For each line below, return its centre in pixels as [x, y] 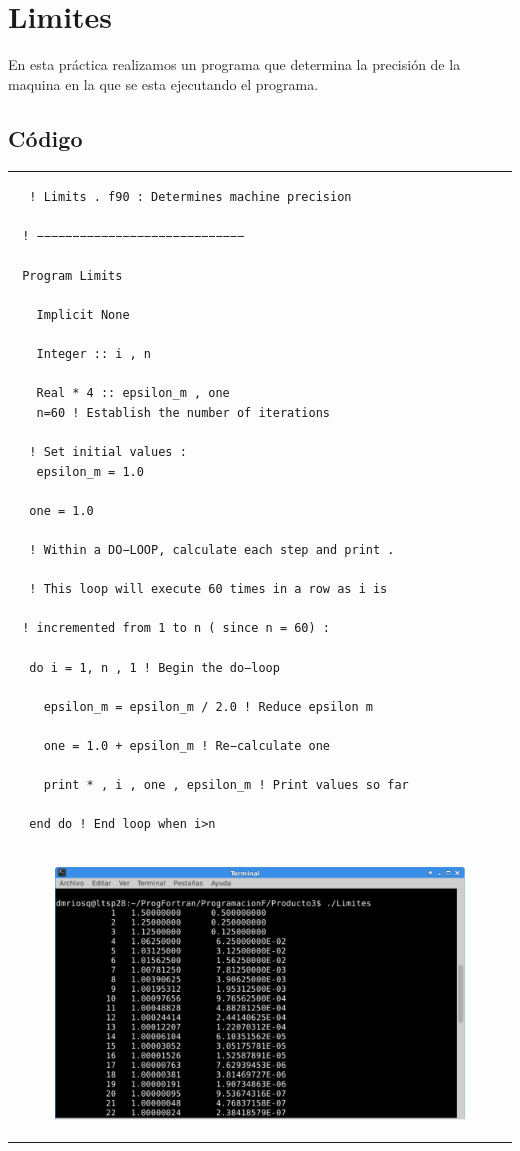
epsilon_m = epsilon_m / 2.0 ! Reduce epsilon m [208, 706]
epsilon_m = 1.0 [90, 471]
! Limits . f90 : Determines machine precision [190, 197]
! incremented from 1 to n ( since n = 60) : [176, 628]
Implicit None [83, 314]
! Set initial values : [108, 451]
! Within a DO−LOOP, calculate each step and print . [212, 549]
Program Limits [72, 275]
